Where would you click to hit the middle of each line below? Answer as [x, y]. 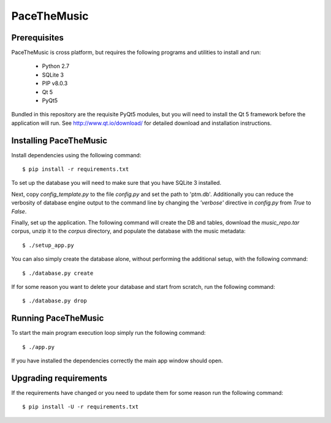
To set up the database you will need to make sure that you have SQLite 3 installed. [116, 183]
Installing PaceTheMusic [59, 140]
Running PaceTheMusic [58, 318]
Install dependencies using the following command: [76, 155]
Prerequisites [37, 38]
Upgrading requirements [59, 378]
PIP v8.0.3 [55, 83]
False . [19, 211]
